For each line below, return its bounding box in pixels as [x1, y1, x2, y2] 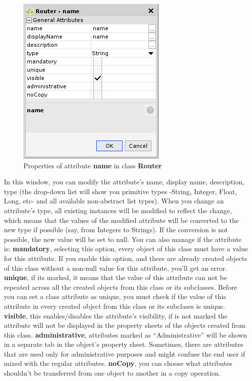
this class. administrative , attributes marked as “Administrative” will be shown [4, 329, 247, 340]
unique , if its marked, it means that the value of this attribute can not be [4, 272, 227, 282]
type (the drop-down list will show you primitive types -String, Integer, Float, [4, 186, 237, 196]
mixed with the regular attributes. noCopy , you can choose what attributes [4, 358, 232, 368]
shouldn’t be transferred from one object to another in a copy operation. [4, 368, 221, 378]
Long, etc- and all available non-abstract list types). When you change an [4, 196, 224, 206]
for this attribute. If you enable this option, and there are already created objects [4, 253, 248, 263]
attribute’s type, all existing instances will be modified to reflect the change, [4, 205, 232, 215]
